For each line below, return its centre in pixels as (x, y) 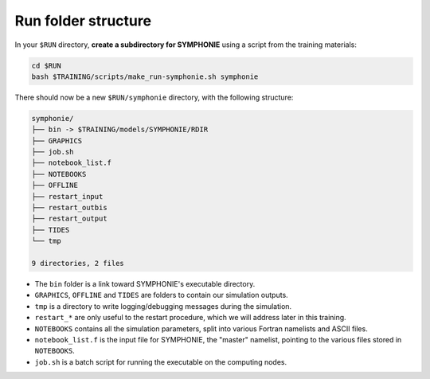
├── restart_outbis (69, 208)
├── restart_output (69, 219)
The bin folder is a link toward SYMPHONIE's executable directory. (145, 283)
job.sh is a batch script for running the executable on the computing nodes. (160, 361)
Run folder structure (83, 21)
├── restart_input (67, 196)
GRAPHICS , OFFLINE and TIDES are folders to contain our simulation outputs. (161, 295)
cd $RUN (46, 65)
